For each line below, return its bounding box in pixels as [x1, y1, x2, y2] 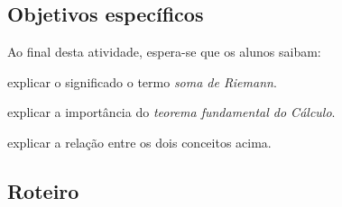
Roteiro [7, 176, 79, 204]
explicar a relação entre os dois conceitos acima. [7, 132, 272, 151]
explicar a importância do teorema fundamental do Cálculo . [7, 103, 336, 121]
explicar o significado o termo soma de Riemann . [7, 72, 277, 91]
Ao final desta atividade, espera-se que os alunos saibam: [7, 42, 321, 61]
